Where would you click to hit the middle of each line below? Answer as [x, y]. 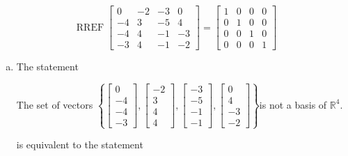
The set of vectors [55, 104]
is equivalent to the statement [80, 145]
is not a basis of [293, 104]
